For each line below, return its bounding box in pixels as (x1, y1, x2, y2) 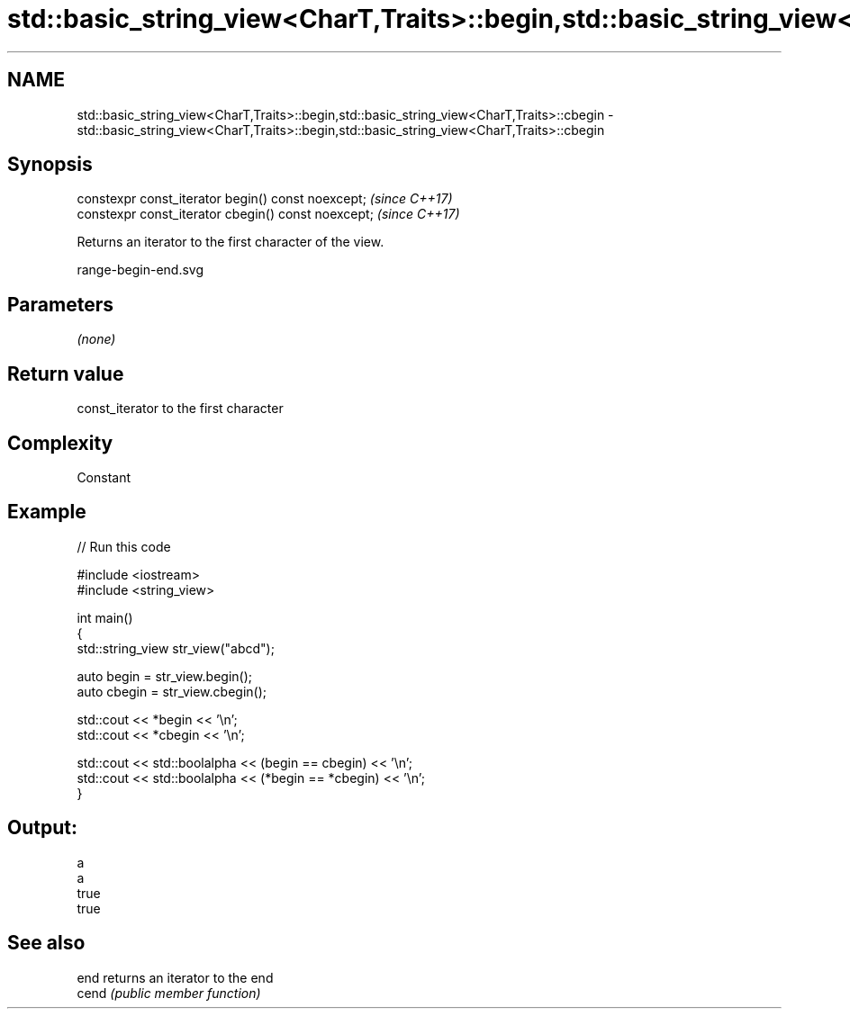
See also (7, 931, 86, 955)
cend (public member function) (77, 985, 261, 1001)
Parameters (7, 292, 113, 316)
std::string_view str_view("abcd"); (77, 640, 275, 656)
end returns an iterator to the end (77, 969, 274, 985)
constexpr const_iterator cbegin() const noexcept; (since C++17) (77, 206, 460, 222)
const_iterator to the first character (77, 400, 284, 417)
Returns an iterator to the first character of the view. (77, 234, 384, 250)
